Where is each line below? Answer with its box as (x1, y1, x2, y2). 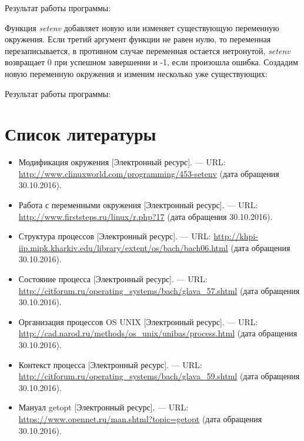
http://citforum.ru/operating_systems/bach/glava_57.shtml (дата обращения (18, 284, 300, 296)
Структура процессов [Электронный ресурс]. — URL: (18, 230, 211, 242)
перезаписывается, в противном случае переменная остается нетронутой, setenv (5, 44, 290, 56)
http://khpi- (213, 230, 258, 242)
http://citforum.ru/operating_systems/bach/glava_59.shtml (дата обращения (18, 370, 300, 382)
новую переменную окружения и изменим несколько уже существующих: (5, 67, 268, 79)
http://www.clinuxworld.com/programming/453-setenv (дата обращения (18, 167, 279, 179)
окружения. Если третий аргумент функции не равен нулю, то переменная (5, 33, 271, 45)
